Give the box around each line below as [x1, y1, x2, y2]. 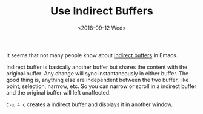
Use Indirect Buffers [50, 4, 153, 18]
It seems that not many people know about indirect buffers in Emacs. [6, 51, 178, 59]
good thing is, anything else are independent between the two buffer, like [6, 76, 189, 83]
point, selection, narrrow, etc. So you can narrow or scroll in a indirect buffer [6, 83, 197, 90]
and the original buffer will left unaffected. [6, 89, 111, 96]
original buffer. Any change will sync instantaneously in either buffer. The [6, 69, 189, 77]
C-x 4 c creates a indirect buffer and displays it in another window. [6, 101, 173, 108]
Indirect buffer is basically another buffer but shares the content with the [6, 63, 188, 71]
